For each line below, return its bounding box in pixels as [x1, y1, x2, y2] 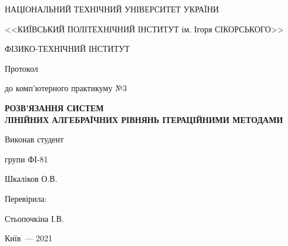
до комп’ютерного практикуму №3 [5, 82, 127, 94]
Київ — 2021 [5, 232, 52, 244]
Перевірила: [5, 192, 47, 204]
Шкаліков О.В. [5, 172, 58, 185]
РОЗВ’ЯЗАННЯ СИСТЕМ [5, 101, 104, 114]
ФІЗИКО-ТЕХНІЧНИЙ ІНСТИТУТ [5, 42, 130, 55]
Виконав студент [5, 133, 64, 145]
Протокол [5, 62, 38, 74]
